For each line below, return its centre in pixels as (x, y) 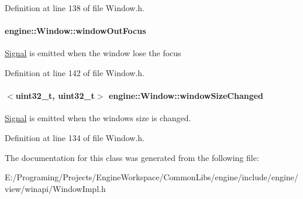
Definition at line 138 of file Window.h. (75, 8)
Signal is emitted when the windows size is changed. (98, 118)
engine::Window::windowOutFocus (75, 31)
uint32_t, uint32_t (55, 96)
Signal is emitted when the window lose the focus (93, 53)
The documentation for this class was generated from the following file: (132, 157)
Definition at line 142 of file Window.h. (75, 72)
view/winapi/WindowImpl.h (55, 188)
